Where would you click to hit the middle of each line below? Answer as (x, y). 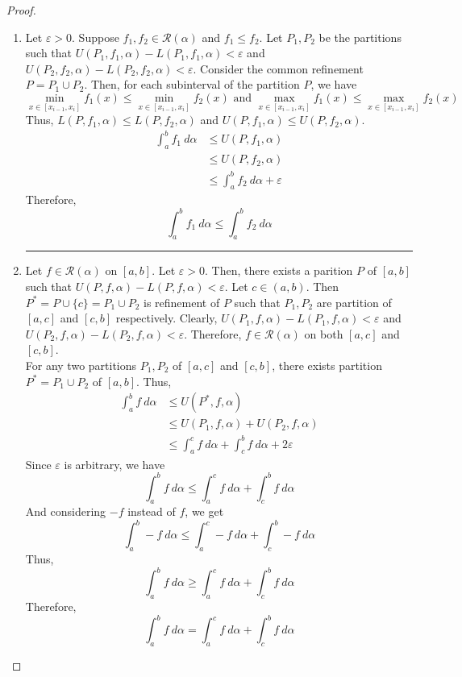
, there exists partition (327, 365)
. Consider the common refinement (278, 68)
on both (324, 333)
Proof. (21, 10)
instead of (152, 511)
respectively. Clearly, (166, 318)
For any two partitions (81, 365)
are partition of (354, 302)
